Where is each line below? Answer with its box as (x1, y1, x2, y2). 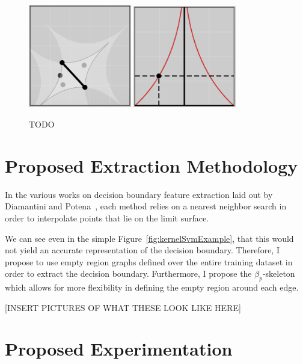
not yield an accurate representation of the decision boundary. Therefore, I (5, 244, 280, 256)
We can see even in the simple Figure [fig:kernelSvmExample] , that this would (5, 232, 294, 244)
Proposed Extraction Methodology (5, 153, 298, 177)
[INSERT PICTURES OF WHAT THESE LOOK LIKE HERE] (5, 301, 241, 313)
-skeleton (262, 267, 295, 280)
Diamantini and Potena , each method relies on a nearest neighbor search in (5, 200, 287, 212)
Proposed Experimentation (5, 336, 233, 361)
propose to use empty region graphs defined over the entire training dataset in (5, 255, 293, 268)
